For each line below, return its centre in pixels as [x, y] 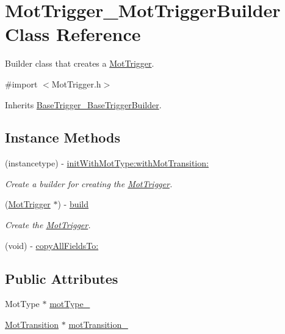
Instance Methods [63, 137]
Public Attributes [62, 278]
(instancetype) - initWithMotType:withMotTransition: [107, 163]
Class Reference [73, 34]
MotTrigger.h [76, 83]
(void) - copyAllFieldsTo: [52, 245]
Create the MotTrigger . [48, 225]
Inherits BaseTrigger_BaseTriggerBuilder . [83, 104]
